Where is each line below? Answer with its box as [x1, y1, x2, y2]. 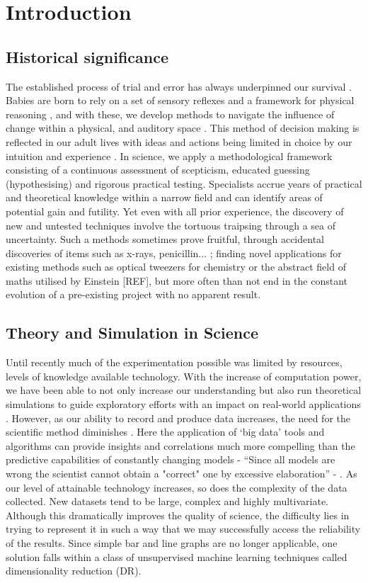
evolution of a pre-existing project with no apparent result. [6, 287, 261, 302]
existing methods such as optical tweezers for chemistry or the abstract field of [6, 259, 346, 274]
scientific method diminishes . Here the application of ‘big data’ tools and [6, 424, 325, 439]
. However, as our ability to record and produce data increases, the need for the [6, 410, 350, 425]
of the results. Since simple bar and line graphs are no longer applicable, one [6, 536, 338, 550]
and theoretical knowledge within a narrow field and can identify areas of [6, 190, 323, 205]
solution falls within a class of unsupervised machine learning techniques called [6, 549, 347, 564]
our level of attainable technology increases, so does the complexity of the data [6, 480, 347, 494]
